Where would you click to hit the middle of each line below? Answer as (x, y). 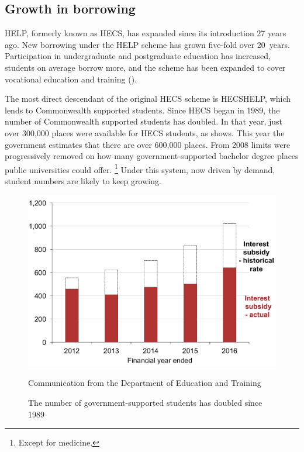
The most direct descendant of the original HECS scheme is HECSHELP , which (148, 99)
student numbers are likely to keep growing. (83, 180)
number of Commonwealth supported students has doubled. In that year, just (144, 121)
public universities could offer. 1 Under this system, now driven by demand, (140, 168)
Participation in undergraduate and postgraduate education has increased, (138, 56)
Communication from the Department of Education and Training (145, 383)
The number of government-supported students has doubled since (145, 402)
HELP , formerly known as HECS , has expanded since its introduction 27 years (146, 33)
